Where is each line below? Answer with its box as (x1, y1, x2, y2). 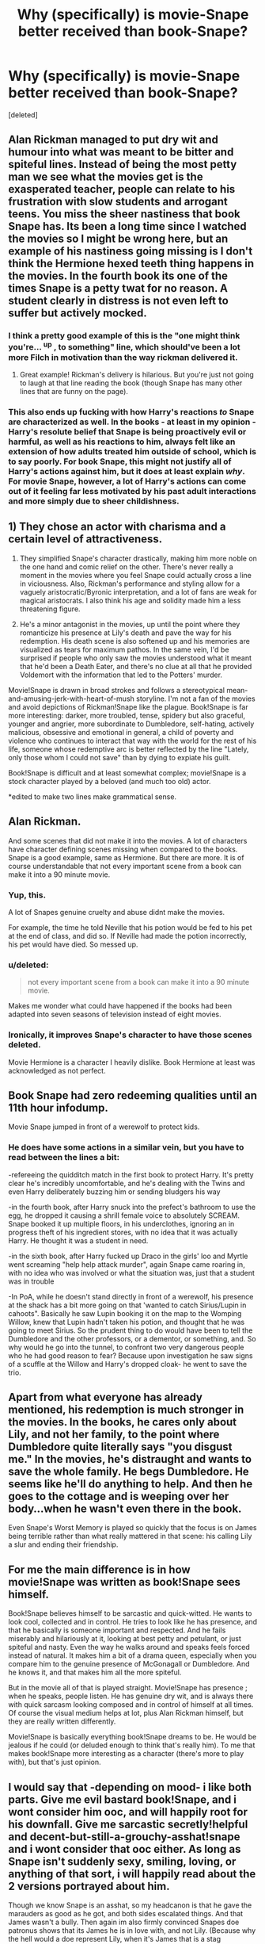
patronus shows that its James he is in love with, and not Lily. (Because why (8, 1926, 256, 1935)
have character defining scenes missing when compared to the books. (8, 844, 238, 854)
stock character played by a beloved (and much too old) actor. (8, 776, 211, 786)
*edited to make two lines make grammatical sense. (8, 791, 176, 802)
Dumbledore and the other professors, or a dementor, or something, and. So (8, 1334, 256, 1343)
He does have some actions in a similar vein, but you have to (8, 1142, 244, 1153)
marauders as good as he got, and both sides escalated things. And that (8, 1909, 244, 1919)
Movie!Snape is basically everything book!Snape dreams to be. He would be (8, 1732, 257, 1742)
